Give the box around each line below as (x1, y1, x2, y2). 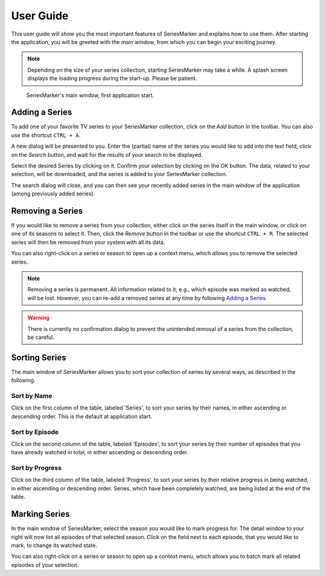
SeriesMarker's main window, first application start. (26, 91, 154, 99)
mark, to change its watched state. (11, 542, 98, 549)
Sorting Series (11, 352, 66, 362)
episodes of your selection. (11, 561, 79, 568)
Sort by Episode (11, 428, 59, 436)
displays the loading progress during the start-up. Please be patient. (27, 75, 197, 82)
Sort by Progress (11, 464, 62, 472)
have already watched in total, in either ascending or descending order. (11, 449, 188, 456)
